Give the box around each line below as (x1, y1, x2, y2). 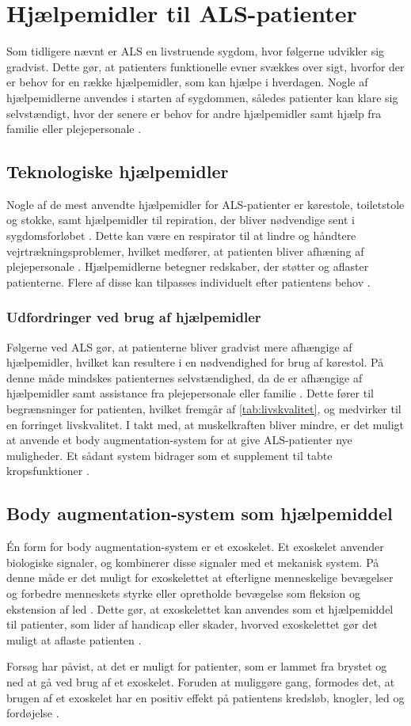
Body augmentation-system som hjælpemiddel (6, 501, 393, 526)
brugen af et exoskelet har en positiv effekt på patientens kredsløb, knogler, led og (6, 689, 405, 705)
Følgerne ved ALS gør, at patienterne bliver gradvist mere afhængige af (6, 338, 352, 355)
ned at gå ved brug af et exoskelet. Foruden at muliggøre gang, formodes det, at (6, 673, 395, 690)
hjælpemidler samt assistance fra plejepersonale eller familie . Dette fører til (6, 385, 374, 401)
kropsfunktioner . (6, 462, 89, 479)
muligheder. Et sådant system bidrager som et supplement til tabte (6, 447, 333, 463)
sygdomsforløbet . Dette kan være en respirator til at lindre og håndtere (6, 227, 356, 244)
